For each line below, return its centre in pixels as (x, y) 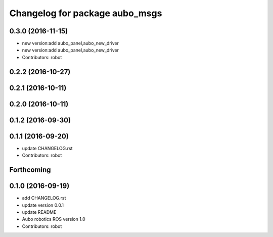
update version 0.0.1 (43, 205)
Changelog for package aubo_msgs (86, 13)
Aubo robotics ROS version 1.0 (54, 219)
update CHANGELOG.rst (47, 148)
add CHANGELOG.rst (44, 198)
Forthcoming (30, 170)
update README (39, 212)
